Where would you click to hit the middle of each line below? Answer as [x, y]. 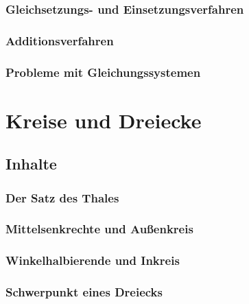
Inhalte [31, 164]
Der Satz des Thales [62, 197]
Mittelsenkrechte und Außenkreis [99, 229]
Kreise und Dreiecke [104, 120]
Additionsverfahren [60, 40]
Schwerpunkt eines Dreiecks [84, 292]
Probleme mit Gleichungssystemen [103, 72]
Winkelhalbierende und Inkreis [93, 260]
